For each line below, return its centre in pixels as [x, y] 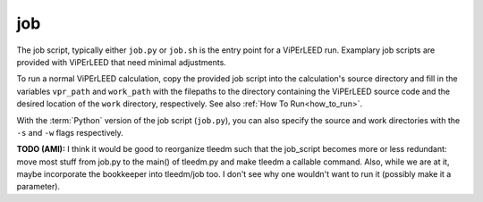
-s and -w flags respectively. [70, 132]
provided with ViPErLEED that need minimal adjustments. [122, 62]
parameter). [38, 187]
